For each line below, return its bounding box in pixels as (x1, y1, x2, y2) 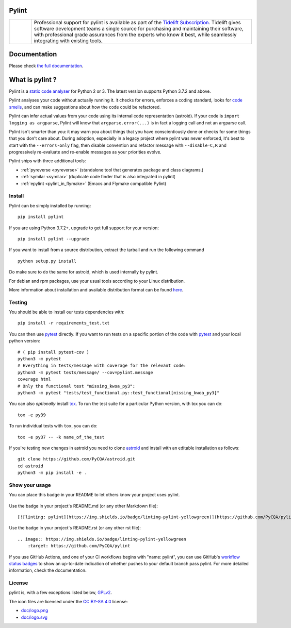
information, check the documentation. (9, 567, 87, 573)
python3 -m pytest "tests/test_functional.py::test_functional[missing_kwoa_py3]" (17, 390, 220, 395)
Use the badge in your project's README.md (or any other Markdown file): (9, 503, 158, 509)
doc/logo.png (21, 608, 48, 613)
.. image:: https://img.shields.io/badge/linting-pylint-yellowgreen (17, 536, 187, 542)
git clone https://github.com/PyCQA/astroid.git (17, 457, 135, 462)
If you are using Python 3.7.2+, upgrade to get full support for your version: (9, 225, 159, 231)
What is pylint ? (9, 75, 57, 84)
